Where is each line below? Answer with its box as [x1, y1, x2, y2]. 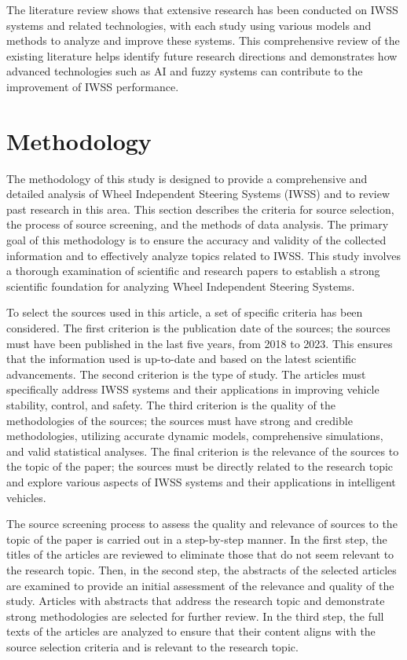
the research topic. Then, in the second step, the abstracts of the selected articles [6, 561, 397, 577]
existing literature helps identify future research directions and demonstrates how [6, 47, 398, 64]
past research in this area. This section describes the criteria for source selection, [6, 200, 394, 217]
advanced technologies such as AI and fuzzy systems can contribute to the [6, 63, 363, 79]
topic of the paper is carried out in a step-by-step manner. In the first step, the [6, 530, 387, 547]
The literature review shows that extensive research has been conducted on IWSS [6, 2, 398, 17]
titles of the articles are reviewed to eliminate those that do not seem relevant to [6, 546, 394, 563]
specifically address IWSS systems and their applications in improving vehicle [6, 381, 379, 398]
